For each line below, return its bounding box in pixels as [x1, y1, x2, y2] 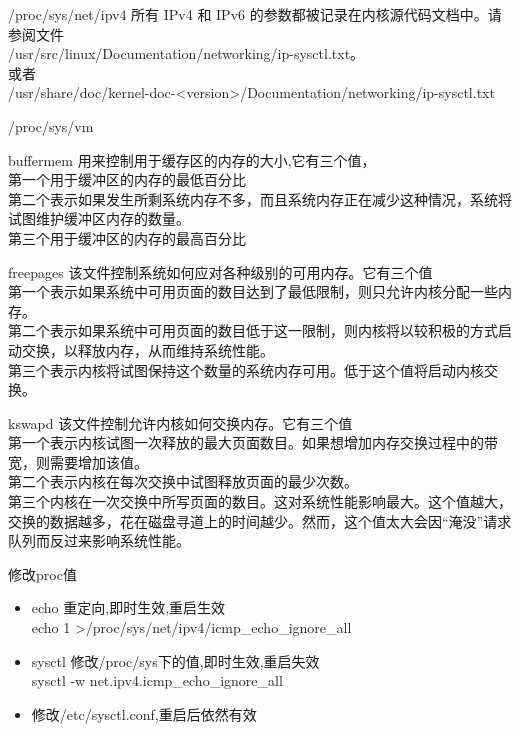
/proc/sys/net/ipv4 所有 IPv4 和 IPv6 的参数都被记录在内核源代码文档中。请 [8, 4, 502, 24]
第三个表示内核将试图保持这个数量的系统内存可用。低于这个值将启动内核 [8, 359, 484, 380]
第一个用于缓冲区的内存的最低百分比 [8, 169, 246, 190]
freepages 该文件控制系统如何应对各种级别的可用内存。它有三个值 [8, 261, 433, 282]
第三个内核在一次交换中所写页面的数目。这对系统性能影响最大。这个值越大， [8, 491, 512, 512]
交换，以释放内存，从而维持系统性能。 [21, 339, 274, 360]
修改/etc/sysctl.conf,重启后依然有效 [31, 703, 257, 724]
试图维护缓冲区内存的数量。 [8, 208, 190, 229]
